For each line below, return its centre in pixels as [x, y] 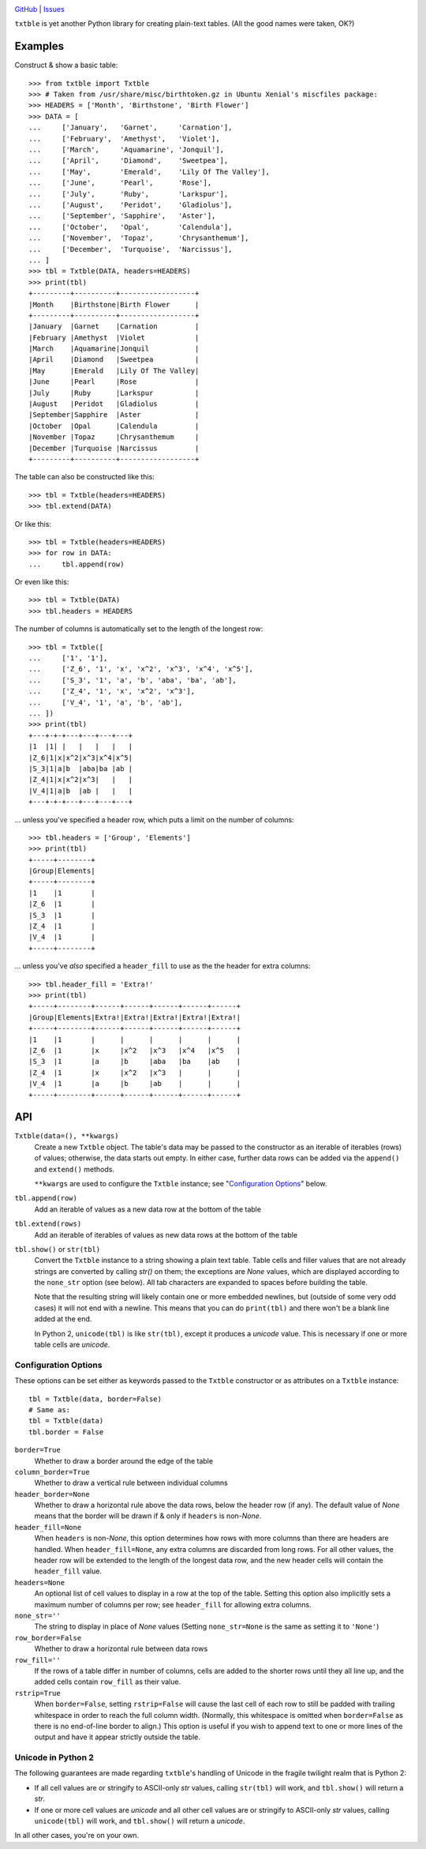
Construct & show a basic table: [66, 65]
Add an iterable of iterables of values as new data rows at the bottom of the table [166, 1235]
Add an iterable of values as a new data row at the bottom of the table [148, 1209]
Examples [39, 46]
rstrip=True [37, 1693]
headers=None [40, 1582]
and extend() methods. [74, 1169]
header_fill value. [68, 1571]
